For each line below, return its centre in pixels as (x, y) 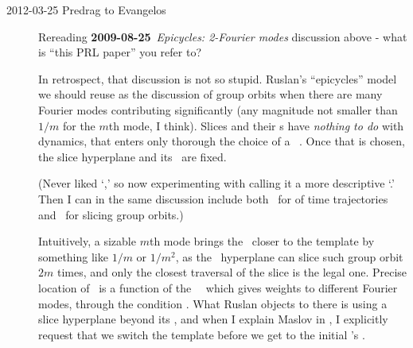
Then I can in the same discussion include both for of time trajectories (213, 198)
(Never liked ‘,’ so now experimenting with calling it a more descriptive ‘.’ (216, 183)
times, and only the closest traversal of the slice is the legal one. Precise (232, 272)
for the (79, 125)
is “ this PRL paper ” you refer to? (120, 52)
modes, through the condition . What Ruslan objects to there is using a (213, 303)
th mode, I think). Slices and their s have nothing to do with (256, 125)
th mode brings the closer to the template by (262, 241)
